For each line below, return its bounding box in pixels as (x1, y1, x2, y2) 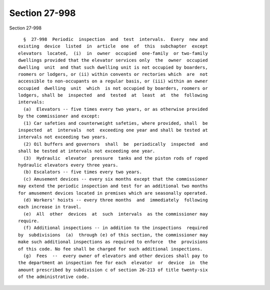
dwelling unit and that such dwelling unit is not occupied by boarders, (18, 64, 208, 70)
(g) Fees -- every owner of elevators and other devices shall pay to (23, 253, 208, 259)
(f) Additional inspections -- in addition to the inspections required (23, 225, 208, 231)
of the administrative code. (18, 274, 89, 280)
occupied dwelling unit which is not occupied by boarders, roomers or (18, 85, 208, 91)
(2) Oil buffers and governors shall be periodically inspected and (23, 141, 208, 147)
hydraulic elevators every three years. (18, 162, 118, 168)
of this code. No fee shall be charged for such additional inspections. (18, 246, 203, 252)
